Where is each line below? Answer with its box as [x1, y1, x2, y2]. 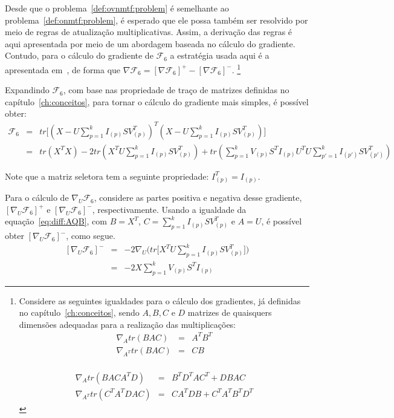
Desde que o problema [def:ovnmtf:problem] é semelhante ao [5, 2, 229, 14]
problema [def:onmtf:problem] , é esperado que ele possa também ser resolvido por [5, 13, 308, 26]
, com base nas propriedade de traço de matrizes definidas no [63, 83, 289, 96]
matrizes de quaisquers [187, 306, 272, 319]
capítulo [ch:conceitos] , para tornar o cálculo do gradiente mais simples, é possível [5, 95, 309, 108]
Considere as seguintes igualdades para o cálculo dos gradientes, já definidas [19, 294, 301, 307]
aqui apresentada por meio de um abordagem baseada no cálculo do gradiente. [5, 37, 295, 50]
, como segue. [66, 229, 115, 242]
